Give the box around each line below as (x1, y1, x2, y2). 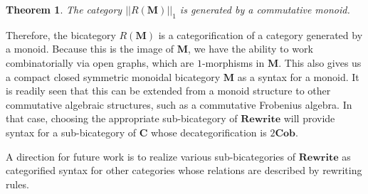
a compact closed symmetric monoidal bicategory (6, 69, 221, 84)
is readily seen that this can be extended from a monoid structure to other (6, 83, 331, 98)
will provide (283, 111, 335, 126)
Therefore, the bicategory (6, 27, 116, 42)
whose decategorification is (150, 124, 267, 139)
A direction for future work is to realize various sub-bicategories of (6, 149, 295, 163)
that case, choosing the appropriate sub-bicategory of (6, 111, 238, 126)
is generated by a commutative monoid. (179, 2, 350, 16)
